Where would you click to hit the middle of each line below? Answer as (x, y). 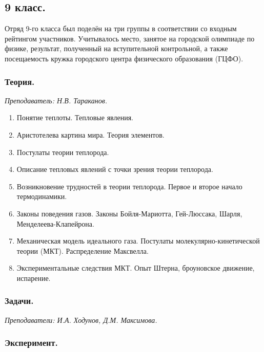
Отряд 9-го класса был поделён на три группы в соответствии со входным (121, 28)
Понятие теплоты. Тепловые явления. (75, 117)
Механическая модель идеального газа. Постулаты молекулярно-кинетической (138, 241)
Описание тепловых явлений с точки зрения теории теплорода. (115, 169)
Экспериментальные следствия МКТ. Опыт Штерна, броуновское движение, (136, 268)
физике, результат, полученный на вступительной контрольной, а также (116, 48)
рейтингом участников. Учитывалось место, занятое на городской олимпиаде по (130, 38)
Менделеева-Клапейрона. (55, 223)
